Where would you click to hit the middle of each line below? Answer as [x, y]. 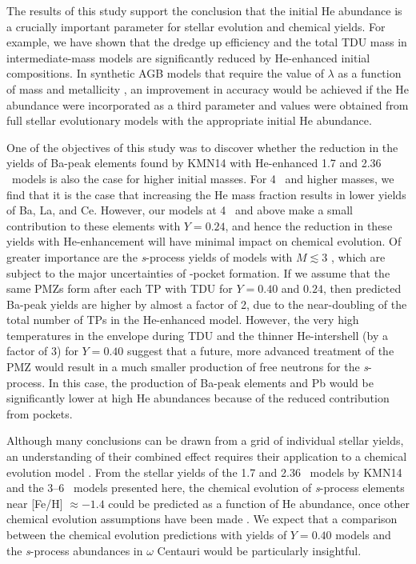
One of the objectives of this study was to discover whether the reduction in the [202, 147]
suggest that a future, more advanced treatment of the [260, 351]
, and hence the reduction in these [309, 225]
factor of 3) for [42, 351]
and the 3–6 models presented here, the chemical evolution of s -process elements [206, 488]
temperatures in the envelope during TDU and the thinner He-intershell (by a [197, 335]
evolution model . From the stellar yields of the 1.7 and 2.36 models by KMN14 [204, 472]
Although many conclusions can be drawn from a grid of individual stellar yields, [205, 440]
